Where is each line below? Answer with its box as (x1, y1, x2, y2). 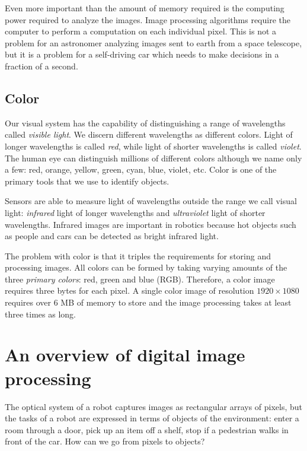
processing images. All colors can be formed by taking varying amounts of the (5, 261, 287, 274)
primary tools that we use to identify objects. (5, 174, 170, 187)
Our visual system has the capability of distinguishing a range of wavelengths (5, 116, 286, 129)
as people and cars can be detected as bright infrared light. (5, 230, 219, 242)
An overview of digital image (5, 342, 245, 367)
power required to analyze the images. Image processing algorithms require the (5, 13, 290, 26)
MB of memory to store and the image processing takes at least (60, 296, 292, 309)
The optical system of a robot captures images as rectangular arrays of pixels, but (5, 400, 303, 412)
